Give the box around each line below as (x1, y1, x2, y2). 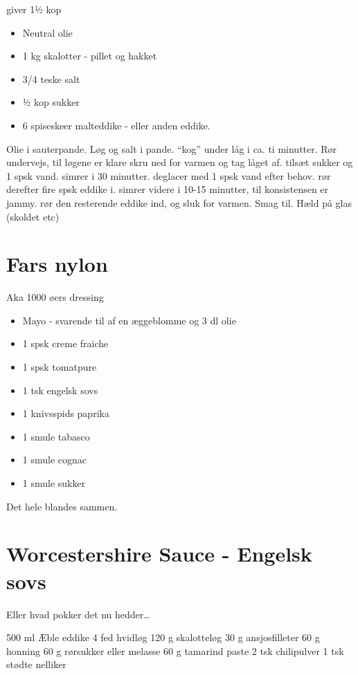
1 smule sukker (22, 476, 86, 490)
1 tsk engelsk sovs (22, 382, 98, 397)
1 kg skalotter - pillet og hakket (22, 48, 157, 63)
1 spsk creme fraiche (22, 336, 109, 351)
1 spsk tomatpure (22, 360, 97, 374)
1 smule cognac (22, 452, 87, 467)
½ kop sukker (22, 95, 80, 109)
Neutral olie (22, 25, 73, 39)
